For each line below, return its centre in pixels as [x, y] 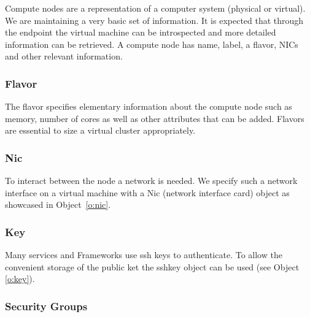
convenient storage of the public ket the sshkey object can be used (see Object [152, 266]
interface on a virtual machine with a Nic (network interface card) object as [147, 192]
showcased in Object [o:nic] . [58, 204]
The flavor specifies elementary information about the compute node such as [149, 106]
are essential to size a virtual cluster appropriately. [100, 130]
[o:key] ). [20, 279]
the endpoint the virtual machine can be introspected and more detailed [141, 32]
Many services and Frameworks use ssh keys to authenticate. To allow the [144, 255]
